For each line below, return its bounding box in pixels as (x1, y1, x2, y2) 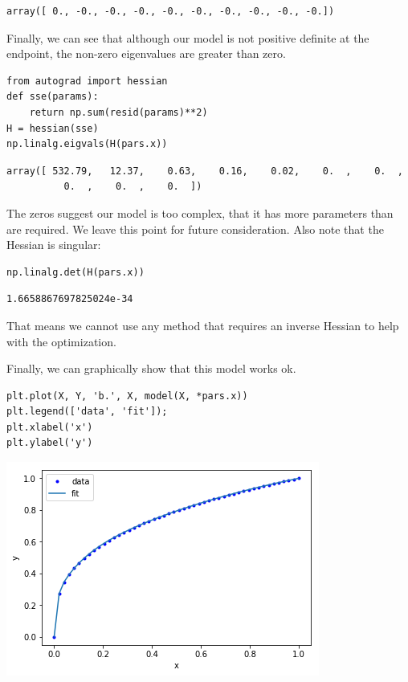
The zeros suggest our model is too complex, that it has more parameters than (6, 204, 394, 221)
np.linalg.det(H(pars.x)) (6, 266, 145, 278)
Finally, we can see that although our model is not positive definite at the (6, 29, 369, 46)
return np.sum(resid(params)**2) (29, 106, 208, 118)
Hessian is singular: (6, 236, 101, 253)
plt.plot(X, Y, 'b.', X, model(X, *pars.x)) (6, 390, 248, 402)
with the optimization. (6, 333, 116, 349)
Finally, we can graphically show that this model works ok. (6, 360, 296, 377)
